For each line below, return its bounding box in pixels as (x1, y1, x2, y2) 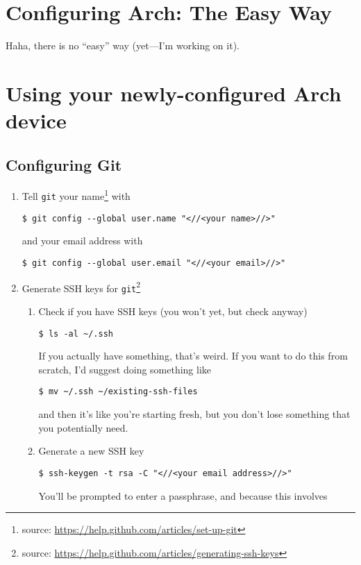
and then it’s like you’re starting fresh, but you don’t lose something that (38, 407, 351, 421)
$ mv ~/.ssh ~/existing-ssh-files (38, 387, 198, 397)
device (6, 106, 67, 135)
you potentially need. (38, 420, 128, 435)
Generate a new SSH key (38, 444, 144, 458)
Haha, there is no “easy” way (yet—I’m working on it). (6, 38, 240, 53)
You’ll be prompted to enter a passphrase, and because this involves (38, 488, 328, 503)
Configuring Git (6, 153, 122, 175)
